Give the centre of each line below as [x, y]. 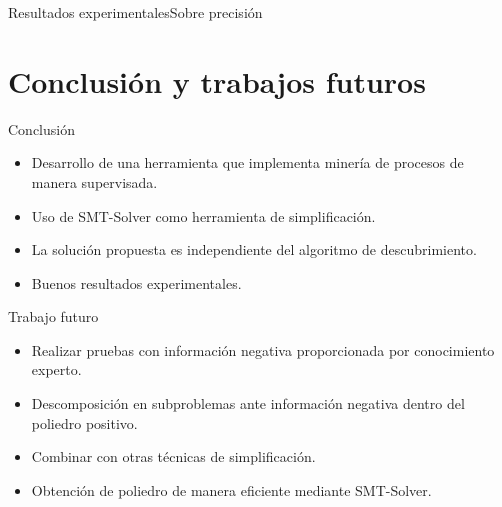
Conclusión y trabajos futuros [217, 80]
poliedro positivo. [84, 422]
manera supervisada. [94, 181]
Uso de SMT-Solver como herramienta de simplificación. [203, 215]
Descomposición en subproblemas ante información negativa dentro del [248, 403]
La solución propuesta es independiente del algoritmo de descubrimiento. [254, 249]
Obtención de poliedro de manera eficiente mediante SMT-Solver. [231, 489]
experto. [56, 369]
